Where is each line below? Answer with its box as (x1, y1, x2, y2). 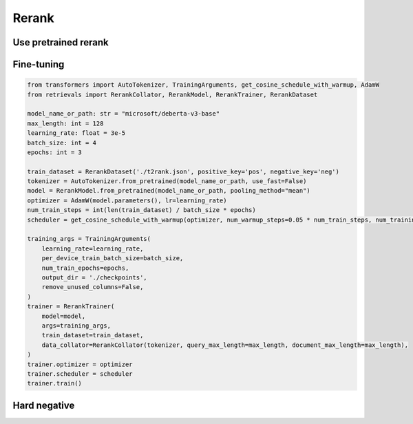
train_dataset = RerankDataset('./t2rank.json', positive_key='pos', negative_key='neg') (27, 167, 340, 176)
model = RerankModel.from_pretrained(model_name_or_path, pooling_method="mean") (27, 187, 311, 195)
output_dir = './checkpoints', (41, 273, 147, 282)
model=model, (41, 312, 86, 320)
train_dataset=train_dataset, (41, 331, 144, 339)
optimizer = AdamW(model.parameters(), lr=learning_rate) (27, 196, 227, 204)
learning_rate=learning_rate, (41, 244, 144, 253)
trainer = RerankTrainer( (27, 303, 115, 310)
